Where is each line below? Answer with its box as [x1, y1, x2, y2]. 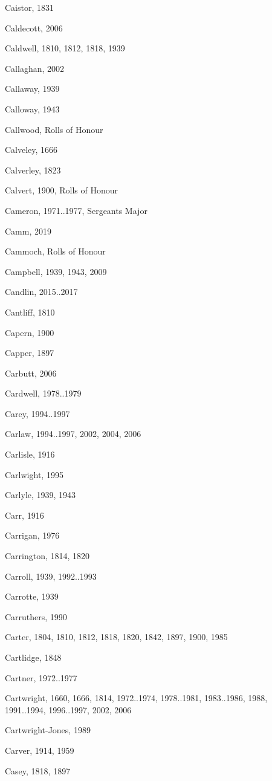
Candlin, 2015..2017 [5, 285, 78, 298]
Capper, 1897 [5, 346, 54, 359]
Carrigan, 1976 [5, 529, 60, 542]
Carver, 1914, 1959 [5, 744, 74, 756]
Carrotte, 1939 [5, 590, 59, 603]
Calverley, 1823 [5, 163, 61, 176]
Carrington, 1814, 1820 [5, 549, 90, 562]
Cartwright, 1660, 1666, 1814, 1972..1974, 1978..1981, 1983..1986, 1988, [5, 692, 268, 704]
